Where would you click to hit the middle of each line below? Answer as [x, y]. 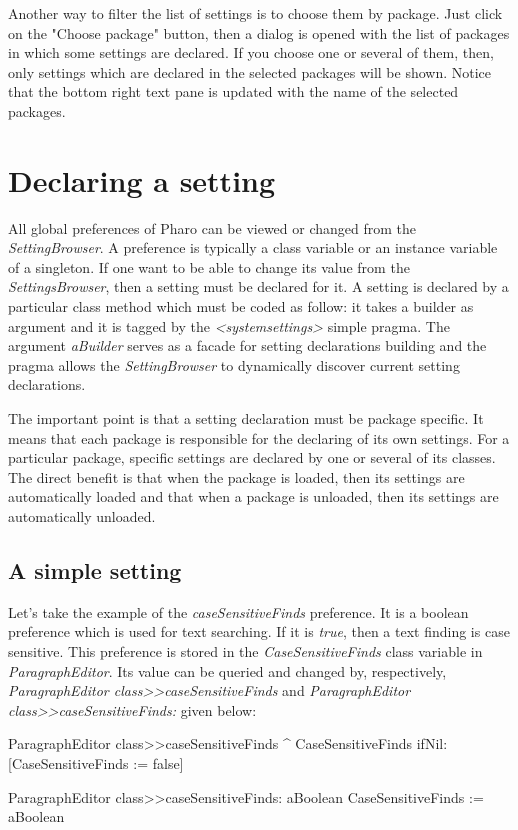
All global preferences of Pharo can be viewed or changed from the [212, 227]
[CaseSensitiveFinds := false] [96, 762]
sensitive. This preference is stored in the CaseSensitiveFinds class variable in [245, 650]
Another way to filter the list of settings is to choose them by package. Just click [255, 13]
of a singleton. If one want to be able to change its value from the [209, 266]
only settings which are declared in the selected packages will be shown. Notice [250, 71]
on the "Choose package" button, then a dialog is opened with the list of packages [259, 32]
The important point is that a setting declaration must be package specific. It [246, 418]
